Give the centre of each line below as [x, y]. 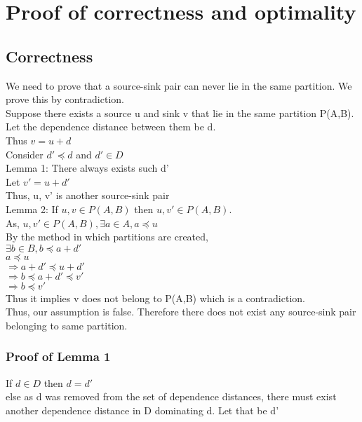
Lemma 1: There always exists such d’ [87, 168]
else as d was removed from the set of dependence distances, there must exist [171, 396]
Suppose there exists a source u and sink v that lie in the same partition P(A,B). [180, 113]
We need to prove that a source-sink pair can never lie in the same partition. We [179, 85]
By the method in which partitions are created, [107, 237]
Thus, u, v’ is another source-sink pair [88, 195]
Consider [25, 154]
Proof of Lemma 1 [58, 356]
